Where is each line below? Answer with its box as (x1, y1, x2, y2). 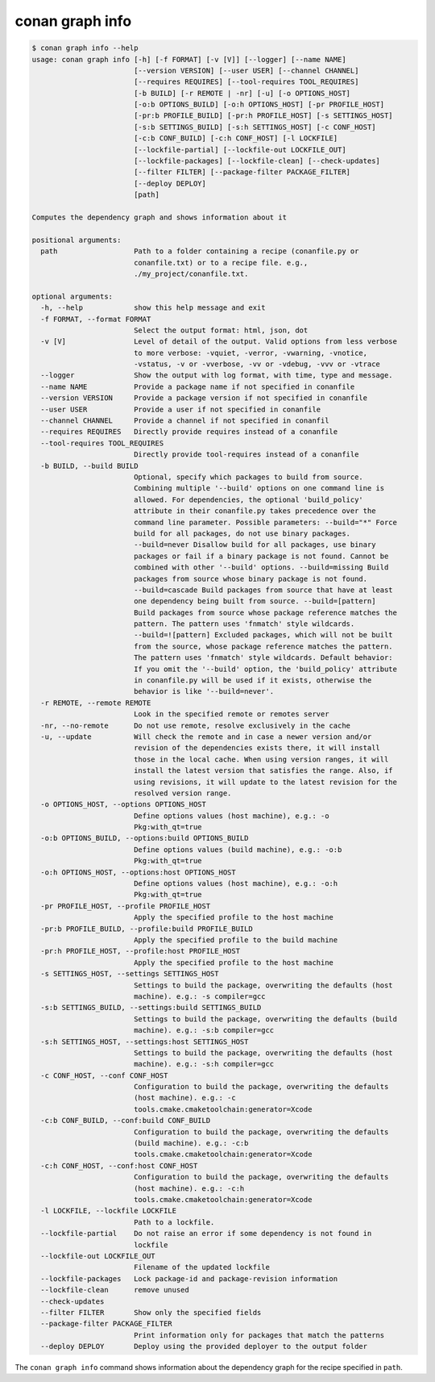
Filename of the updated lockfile (133, 1263, 270, 1272)
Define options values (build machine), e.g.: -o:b (133, 845, 342, 854)
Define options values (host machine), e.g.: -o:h (133, 879, 338, 888)
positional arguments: (31, 235, 122, 244)
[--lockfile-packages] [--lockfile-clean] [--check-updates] (133, 157, 380, 165)
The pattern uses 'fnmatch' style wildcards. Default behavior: (133, 653, 394, 662)
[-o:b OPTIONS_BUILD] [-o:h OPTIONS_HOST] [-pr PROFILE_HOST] (133, 100, 385, 109)
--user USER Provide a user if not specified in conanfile (40, 404, 321, 414)
